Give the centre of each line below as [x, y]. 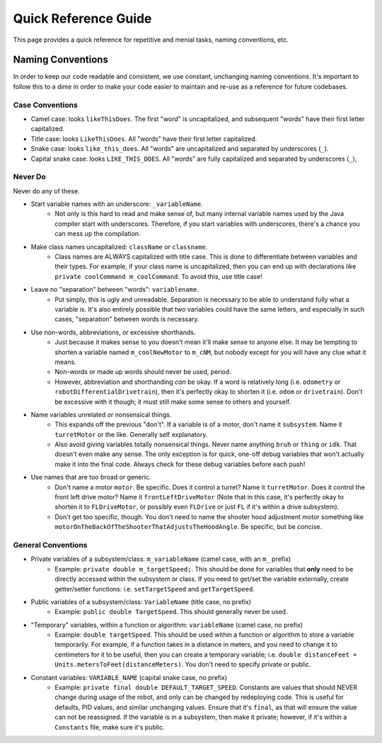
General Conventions [50, 545]
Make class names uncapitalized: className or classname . [119, 246]
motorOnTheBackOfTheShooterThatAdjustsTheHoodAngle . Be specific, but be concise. [188, 527]
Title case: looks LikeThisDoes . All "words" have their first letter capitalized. [144, 139]
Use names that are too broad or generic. [91, 477]
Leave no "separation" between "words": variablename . [115, 290]
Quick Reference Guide [82, 18]
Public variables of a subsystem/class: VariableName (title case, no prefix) [141, 601]
